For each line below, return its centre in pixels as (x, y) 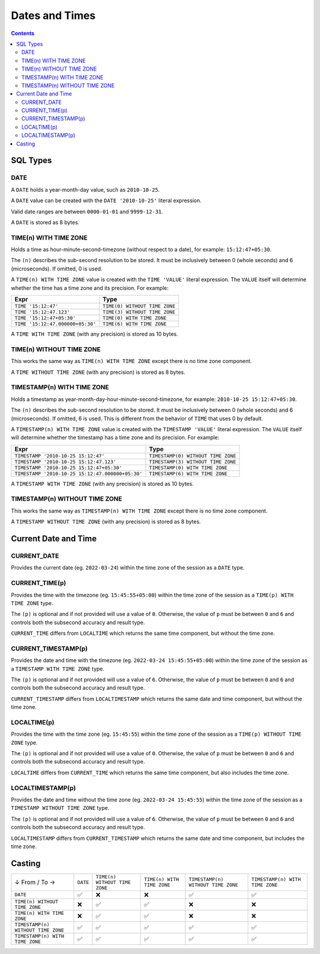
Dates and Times (53, 15)
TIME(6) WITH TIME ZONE (135, 324)
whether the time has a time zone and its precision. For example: (90, 288)
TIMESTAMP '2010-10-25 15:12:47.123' (65, 462)
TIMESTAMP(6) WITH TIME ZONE (188, 474)
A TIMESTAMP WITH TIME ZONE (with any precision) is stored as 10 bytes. (102, 484)
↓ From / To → (35, 882)
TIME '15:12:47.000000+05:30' (55, 324)
